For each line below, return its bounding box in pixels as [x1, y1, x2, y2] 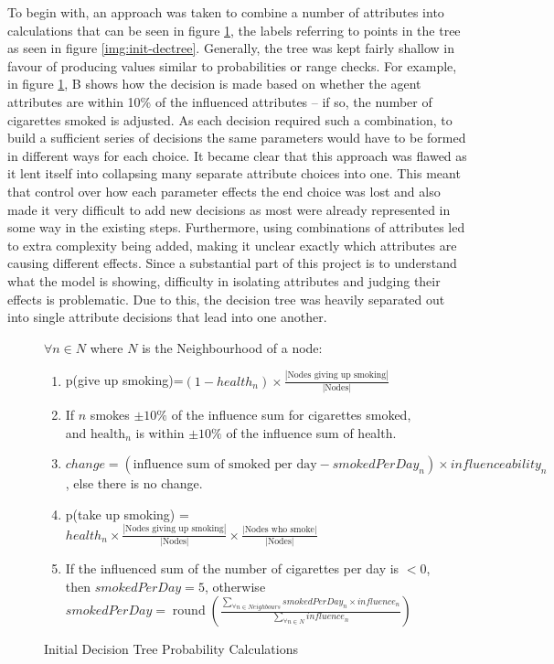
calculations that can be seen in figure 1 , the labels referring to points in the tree [7, 20, 461, 39]
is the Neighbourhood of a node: [142, 337, 323, 357]
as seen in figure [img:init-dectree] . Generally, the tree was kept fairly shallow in [7, 38, 455, 58]
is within [135, 423, 185, 442]
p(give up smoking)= [65, 370, 184, 390]
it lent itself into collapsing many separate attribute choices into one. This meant [7, 164, 461, 183]
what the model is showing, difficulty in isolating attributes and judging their [7, 271, 441, 290]
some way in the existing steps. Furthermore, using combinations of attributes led [7, 218, 465, 237]
